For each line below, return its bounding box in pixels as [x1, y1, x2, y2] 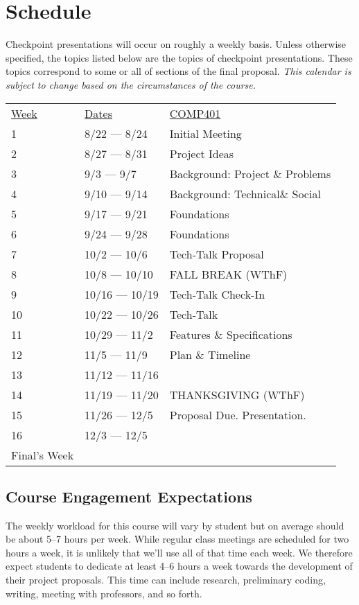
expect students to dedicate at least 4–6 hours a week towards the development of [6, 559, 353, 573]
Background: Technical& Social [169, 185, 321, 202]
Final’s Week [11, 446, 74, 463]
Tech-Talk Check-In [169, 286, 265, 302]
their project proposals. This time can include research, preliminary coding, [6, 572, 326, 587]
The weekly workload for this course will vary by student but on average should [6, 518, 344, 532]
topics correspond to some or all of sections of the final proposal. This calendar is [6, 64, 351, 78]
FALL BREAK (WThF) [169, 265, 288, 282]
